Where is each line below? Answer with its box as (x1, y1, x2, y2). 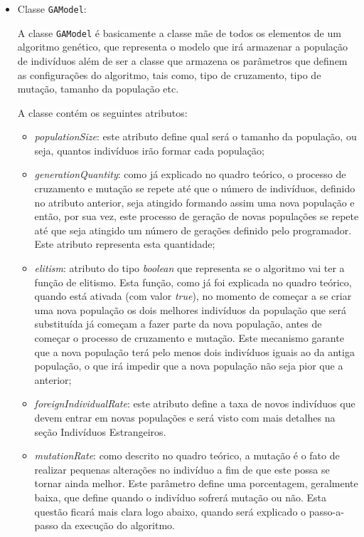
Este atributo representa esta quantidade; (34, 236, 215, 251)
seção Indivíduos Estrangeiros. (34, 424, 166, 439)
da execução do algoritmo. (61, 518, 175, 533)
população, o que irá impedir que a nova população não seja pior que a (34, 358, 343, 373)
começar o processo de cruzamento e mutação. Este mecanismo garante (34, 330, 344, 345)
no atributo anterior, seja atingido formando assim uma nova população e (34, 194, 355, 209)
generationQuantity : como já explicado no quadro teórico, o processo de (34, 167, 346, 182)
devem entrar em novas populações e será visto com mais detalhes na (34, 410, 336, 424)
